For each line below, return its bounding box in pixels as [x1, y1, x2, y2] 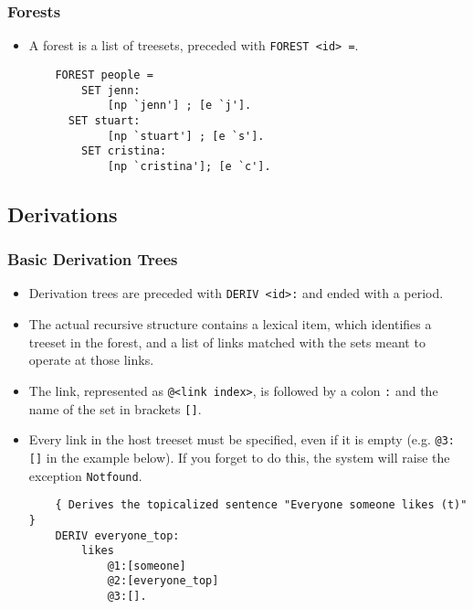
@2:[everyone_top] [107, 574, 219, 588]
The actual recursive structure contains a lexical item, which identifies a [28, 315, 432, 334]
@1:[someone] [107, 559, 186, 572]
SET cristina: [81, 144, 167, 158]
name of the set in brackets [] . [28, 399, 202, 418]
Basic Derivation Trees [7, 248, 178, 271]
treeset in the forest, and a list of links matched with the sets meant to [28, 332, 426, 351]
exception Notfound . [28, 465, 142, 485]
